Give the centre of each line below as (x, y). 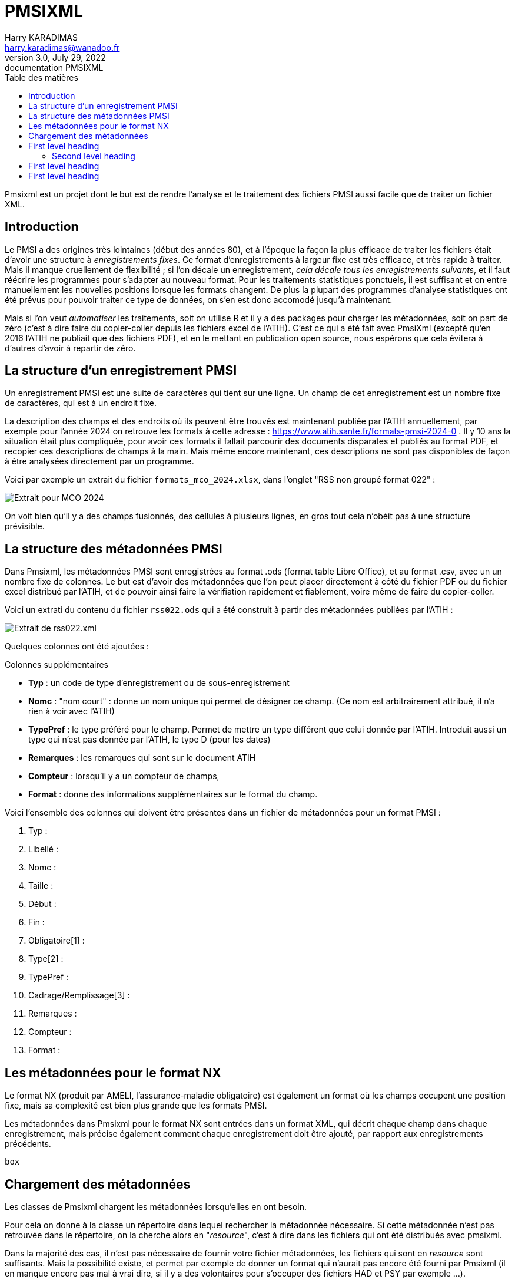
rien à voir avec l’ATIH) (72, 711)
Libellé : (43, 849)
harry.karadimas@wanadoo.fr (62, 47)
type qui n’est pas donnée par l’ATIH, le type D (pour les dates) (149, 740)
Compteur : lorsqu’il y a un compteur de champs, (124, 776)
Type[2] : (46, 959)
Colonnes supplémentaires (57, 665)
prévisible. (25, 526)
